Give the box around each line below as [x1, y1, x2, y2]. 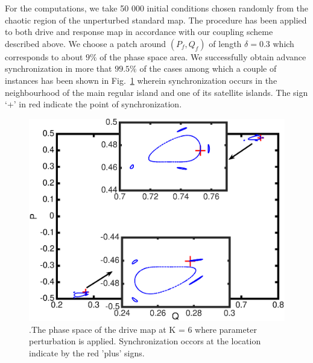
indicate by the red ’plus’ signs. [29, 346, 145, 359]
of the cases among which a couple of [139, 62, 277, 75]
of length [209, 37, 242, 49]
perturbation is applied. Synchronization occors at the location [29, 335, 261, 347]
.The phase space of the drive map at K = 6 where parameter [29, 323, 257, 335]
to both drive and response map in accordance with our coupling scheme [5, 25, 273, 38]
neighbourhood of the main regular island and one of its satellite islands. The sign [5, 86, 308, 98]
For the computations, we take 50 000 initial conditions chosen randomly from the [5, 2, 308, 14]
